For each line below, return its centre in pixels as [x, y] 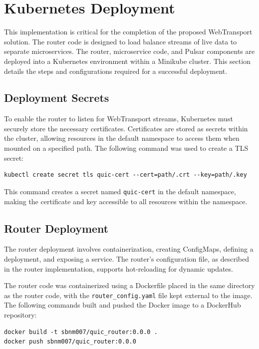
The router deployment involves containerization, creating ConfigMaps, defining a [129, 249]
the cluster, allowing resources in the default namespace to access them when [122, 138]
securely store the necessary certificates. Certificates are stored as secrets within [126, 128]
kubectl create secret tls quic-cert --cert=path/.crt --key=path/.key [126, 175]
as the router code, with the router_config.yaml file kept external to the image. [128, 295]
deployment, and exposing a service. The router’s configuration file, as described [127, 258]
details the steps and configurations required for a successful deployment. [116, 71]
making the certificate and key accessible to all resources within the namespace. [126, 201]
